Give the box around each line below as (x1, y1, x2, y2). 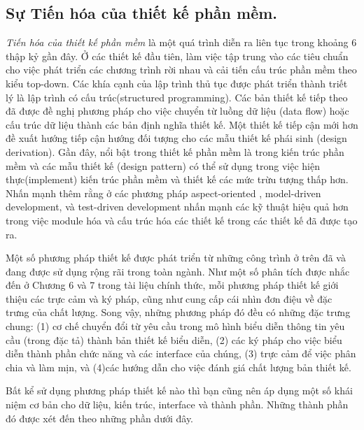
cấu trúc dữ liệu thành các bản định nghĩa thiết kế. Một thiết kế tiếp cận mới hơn (6, 117, 358, 131)
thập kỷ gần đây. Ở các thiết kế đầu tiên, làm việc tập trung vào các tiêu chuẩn (6, 48, 349, 63)
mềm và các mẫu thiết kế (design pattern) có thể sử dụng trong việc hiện (6, 158, 320, 173)
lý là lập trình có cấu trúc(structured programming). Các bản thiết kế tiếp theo (6, 89, 348, 104)
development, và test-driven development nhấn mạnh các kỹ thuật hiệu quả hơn (6, 199, 349, 214)
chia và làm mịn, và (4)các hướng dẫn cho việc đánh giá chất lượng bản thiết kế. (6, 359, 351, 374)
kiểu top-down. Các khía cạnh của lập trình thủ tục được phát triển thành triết (6, 76, 348, 90)
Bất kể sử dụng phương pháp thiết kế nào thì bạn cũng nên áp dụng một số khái (6, 383, 353, 398)
